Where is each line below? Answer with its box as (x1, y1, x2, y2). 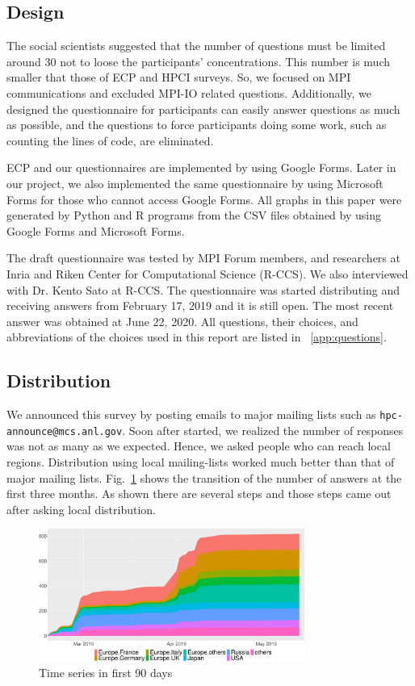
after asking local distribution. (6, 500, 156, 517)
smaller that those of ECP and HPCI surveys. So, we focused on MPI (6, 69, 351, 86)
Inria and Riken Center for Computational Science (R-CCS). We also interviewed (6, 265, 409, 282)
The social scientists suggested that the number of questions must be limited (6, 37, 386, 54)
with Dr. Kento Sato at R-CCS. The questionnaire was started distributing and (6, 281, 400, 298)
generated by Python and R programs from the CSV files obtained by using (6, 207, 381, 224)
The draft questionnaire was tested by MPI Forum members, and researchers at (6, 249, 400, 266)
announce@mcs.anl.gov (6, 425, 123, 437)
